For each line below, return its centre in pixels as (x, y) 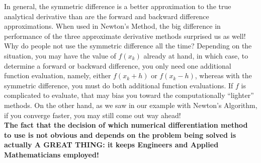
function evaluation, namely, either (58, 75)
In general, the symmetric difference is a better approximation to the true (118, 6)
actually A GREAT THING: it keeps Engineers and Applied (111, 145)
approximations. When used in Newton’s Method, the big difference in (112, 26)
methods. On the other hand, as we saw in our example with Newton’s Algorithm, (131, 105)
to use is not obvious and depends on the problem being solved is (120, 134)
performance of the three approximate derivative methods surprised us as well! (125, 36)
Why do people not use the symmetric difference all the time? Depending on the (128, 46)
